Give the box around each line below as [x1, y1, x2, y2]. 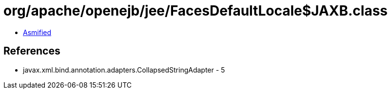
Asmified [23, 28, 52, 37]
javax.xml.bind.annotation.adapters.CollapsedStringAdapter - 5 [23, 65, 225, 74]
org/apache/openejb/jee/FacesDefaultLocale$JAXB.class [3, 2, 388, 19]
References [3, 45, 60, 57]
